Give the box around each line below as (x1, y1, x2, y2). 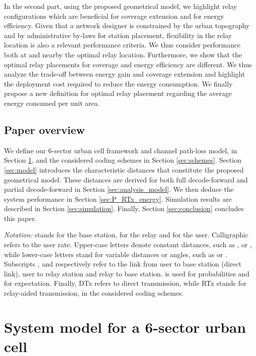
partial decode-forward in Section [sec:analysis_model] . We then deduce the (4, 184, 234, 194)
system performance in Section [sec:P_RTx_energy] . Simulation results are (4, 193, 232, 204)
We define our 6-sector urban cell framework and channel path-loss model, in (4, 145, 237, 155)
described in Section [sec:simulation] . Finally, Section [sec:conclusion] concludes (4, 203, 244, 214)
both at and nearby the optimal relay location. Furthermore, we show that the (4, 49, 242, 59)
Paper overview (4, 122, 85, 137)
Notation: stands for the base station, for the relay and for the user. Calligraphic (4, 229, 249, 240)
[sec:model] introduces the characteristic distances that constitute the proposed (4, 164, 244, 175)
